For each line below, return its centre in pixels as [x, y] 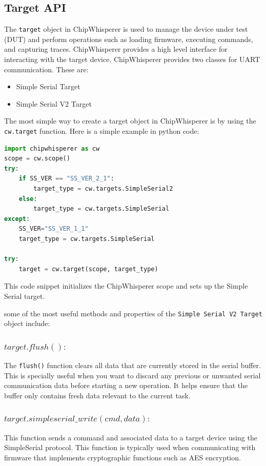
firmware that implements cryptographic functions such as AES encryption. [122, 457]
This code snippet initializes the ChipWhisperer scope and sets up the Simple [126, 286]
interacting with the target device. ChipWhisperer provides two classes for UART [132, 59]
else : [28, 199]
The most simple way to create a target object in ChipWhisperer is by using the [130, 121]
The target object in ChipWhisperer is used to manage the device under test [126, 29]
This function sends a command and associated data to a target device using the [131, 437]
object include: [27, 323]
